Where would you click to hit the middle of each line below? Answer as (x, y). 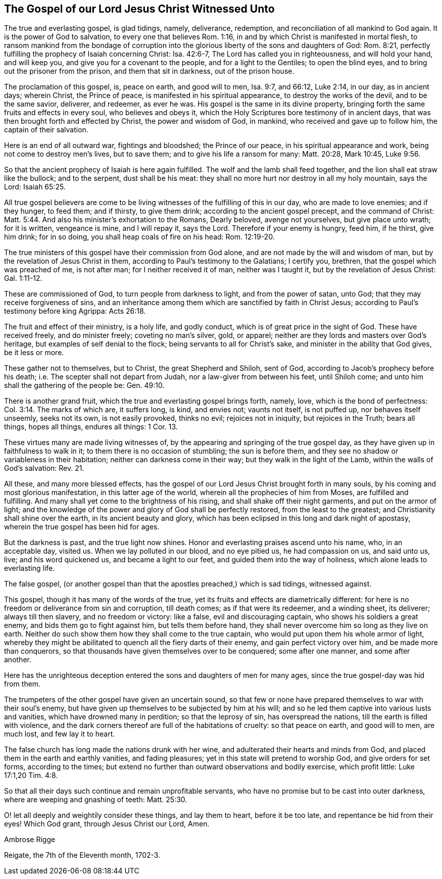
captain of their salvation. (46, 130)
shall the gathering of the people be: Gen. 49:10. (84, 385)
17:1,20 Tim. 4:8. (31, 775)
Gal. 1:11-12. (23, 278)
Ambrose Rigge (30, 840)
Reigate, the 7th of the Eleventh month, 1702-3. (82, 855)
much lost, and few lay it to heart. (60, 734)
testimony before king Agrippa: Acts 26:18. (75, 311)
